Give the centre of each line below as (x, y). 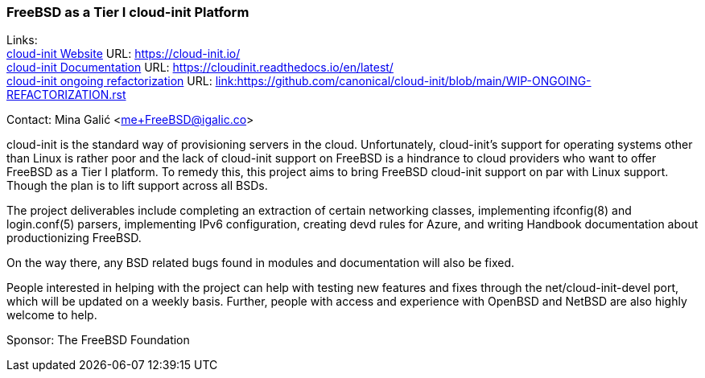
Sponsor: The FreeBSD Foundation (98, 340)
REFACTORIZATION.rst (66, 95)
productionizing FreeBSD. (74, 238)
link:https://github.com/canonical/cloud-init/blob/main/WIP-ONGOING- (403, 81)
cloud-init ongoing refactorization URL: (109, 81)
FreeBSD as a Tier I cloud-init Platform (128, 12)
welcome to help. (52, 315)
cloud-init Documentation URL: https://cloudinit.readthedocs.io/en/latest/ (200, 68)
